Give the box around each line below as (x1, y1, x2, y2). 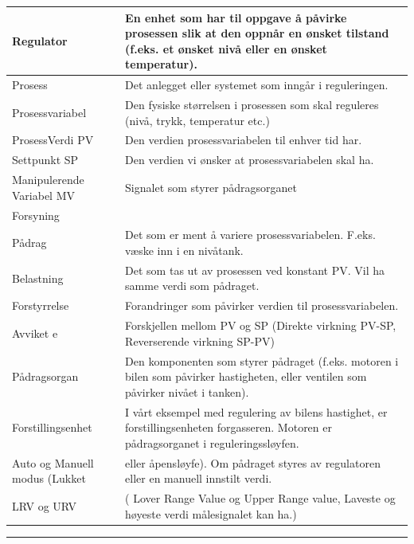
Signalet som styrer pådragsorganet (125, 178, 297, 195)
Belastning (12, 269, 64, 286)
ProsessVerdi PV (12, 131, 94, 148)
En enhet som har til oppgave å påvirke (125, 9, 347, 25)
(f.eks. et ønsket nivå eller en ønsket (125, 40, 327, 57)
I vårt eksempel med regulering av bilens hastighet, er (125, 403, 388, 420)
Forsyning (12, 206, 60, 223)
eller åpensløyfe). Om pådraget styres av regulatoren (125, 454, 381, 471)
